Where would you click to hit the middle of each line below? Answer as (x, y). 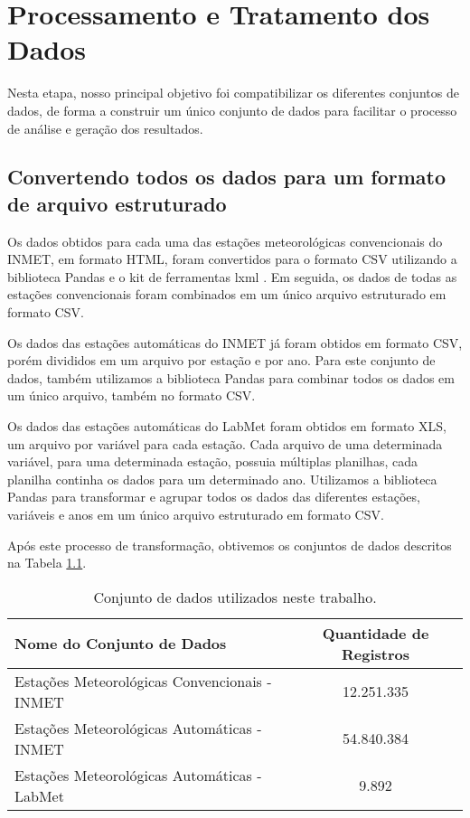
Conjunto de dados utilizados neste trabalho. (235, 597)
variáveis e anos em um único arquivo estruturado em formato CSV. (196, 514)
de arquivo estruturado (117, 203)
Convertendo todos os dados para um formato (227, 177)
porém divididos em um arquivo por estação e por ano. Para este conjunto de (221, 360)
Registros (376, 653)
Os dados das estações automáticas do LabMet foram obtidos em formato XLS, (227, 426)
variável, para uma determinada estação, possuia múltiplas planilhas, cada (212, 461)
